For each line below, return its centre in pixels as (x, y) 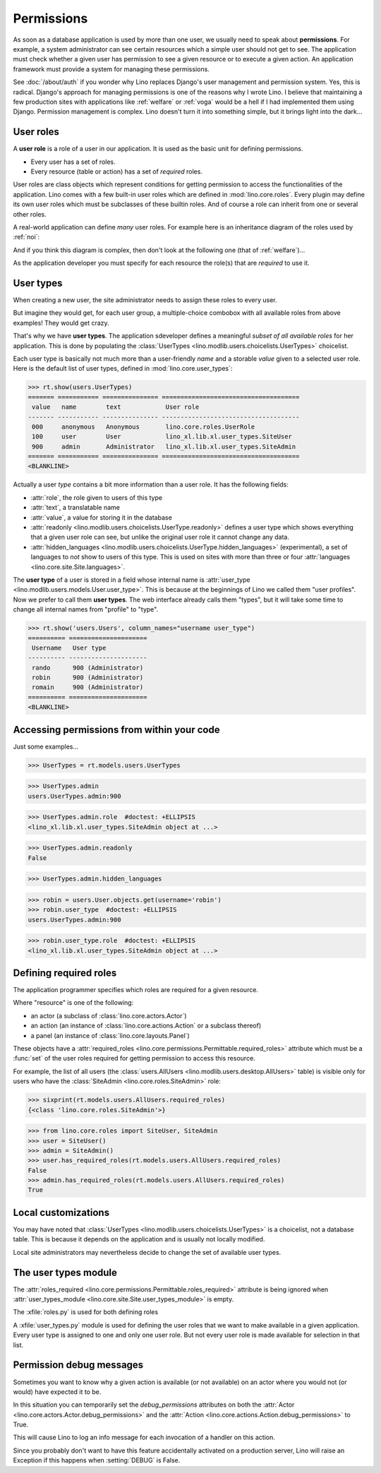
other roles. (30, 214)
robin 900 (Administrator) (88, 678)
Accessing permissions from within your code (116, 730)
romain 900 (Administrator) (88, 687)
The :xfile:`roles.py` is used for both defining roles (86, 1312)
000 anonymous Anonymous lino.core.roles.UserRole (144, 427)
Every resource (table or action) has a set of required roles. (116, 171)
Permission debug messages (78, 1365)
